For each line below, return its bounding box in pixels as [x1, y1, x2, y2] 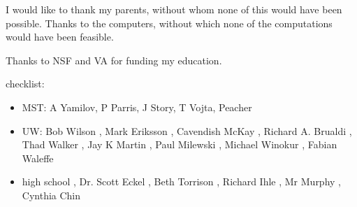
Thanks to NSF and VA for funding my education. [6, 52, 222, 67]
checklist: [6, 76, 45, 91]
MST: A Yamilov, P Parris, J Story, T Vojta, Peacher [22, 99, 252, 114]
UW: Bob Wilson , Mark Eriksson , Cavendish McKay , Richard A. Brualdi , [22, 123, 352, 138]
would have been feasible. [6, 29, 114, 44]
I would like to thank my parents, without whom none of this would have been [6, 2, 342, 16]
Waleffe [22, 150, 54, 165]
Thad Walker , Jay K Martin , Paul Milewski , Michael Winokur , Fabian [22, 137, 337, 152]
